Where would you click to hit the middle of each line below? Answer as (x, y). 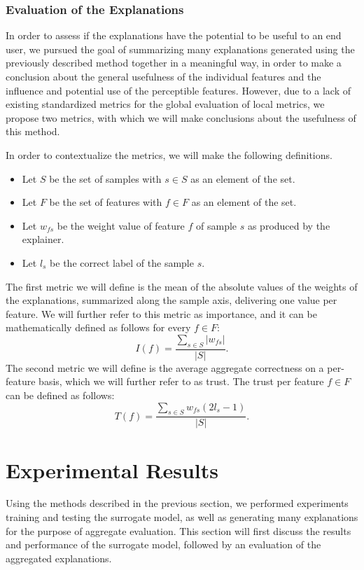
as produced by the (289, 225)
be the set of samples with (105, 178)
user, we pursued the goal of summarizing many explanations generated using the (180, 49)
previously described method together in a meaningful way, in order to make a (174, 63)
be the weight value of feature (121, 225)
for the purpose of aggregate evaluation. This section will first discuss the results (178, 530)
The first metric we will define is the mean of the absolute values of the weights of (182, 286)
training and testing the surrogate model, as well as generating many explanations (182, 517)
